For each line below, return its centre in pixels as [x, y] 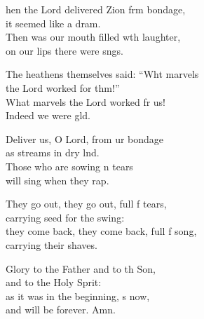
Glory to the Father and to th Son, [81, 268]
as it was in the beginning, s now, [78, 296]
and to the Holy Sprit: [54, 282]
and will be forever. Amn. [61, 310]
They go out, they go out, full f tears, [86, 204]
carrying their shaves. [52, 244]
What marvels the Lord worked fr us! [86, 101]
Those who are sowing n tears [69, 166]
